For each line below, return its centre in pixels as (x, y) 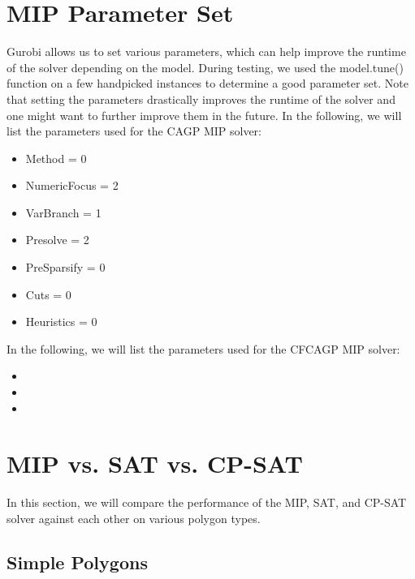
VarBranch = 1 (63, 212)
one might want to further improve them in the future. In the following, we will (204, 115)
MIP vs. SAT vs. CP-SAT (155, 463)
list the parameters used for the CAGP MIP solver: (134, 131)
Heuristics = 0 (61, 322)
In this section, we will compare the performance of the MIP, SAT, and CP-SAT (207, 502)
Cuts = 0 (48, 294)
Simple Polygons (77, 562)
